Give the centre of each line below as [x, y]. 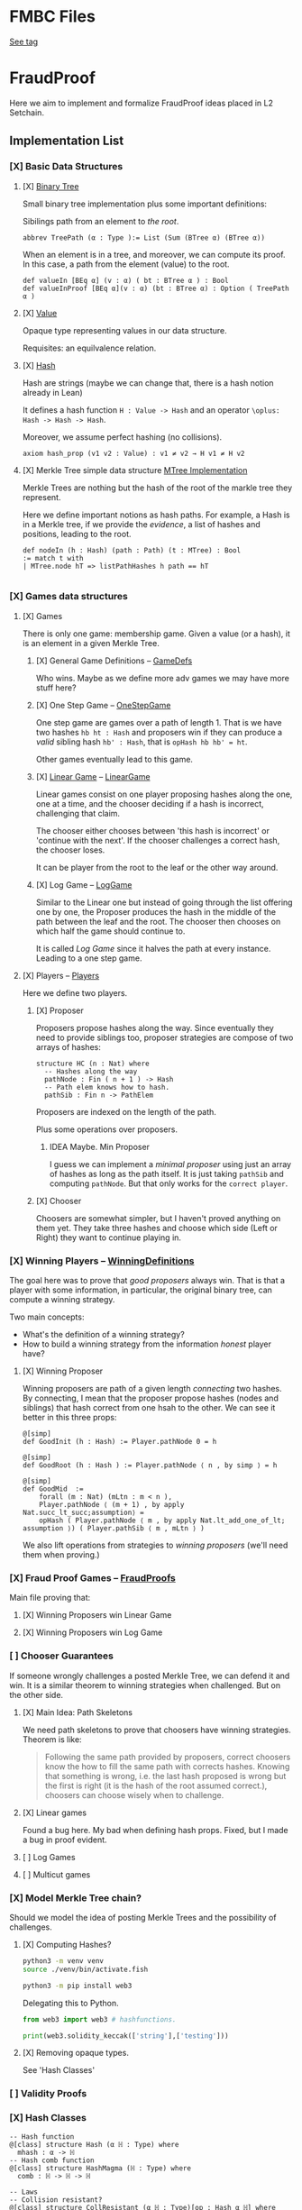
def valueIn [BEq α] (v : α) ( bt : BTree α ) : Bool [125, 280]
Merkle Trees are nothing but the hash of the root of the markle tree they [157, 488]
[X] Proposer [59, 1010]
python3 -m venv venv [63, 1961]
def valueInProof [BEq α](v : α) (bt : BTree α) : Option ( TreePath [156, 288]
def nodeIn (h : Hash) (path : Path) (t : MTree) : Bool [132, 550]
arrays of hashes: [68, 1046]
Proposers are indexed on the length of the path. [126, 1111]
